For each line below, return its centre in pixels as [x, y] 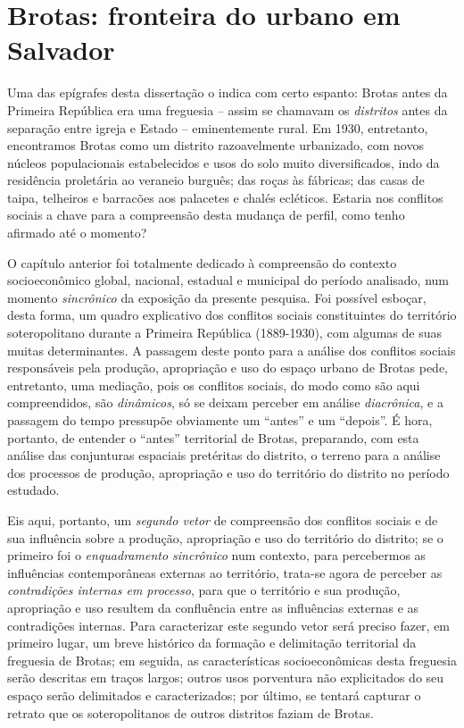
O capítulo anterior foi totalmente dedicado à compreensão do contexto [202, 262]
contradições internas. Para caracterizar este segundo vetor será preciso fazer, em [229, 625]
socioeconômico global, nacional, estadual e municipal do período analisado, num [228, 280]
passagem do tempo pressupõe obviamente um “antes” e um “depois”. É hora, [220, 420]
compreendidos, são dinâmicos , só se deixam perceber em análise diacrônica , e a [225, 402]
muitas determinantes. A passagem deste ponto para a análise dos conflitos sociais [232, 350]
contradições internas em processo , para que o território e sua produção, [204, 590]
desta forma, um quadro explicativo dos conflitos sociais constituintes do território [232, 315]
